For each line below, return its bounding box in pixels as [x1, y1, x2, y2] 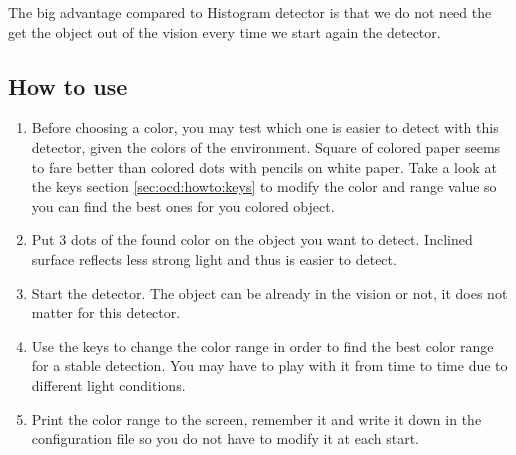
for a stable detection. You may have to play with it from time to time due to [31, 355, 508, 376]
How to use [8, 70, 128, 101]
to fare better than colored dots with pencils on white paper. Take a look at [31, 156, 497, 177]
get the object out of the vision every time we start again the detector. [8, 21, 441, 42]
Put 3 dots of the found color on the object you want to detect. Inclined [31, 229, 473, 250]
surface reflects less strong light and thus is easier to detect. [31, 248, 397, 269]
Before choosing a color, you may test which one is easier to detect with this [31, 117, 499, 138]
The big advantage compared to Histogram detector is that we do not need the [8, 2, 492, 22]
